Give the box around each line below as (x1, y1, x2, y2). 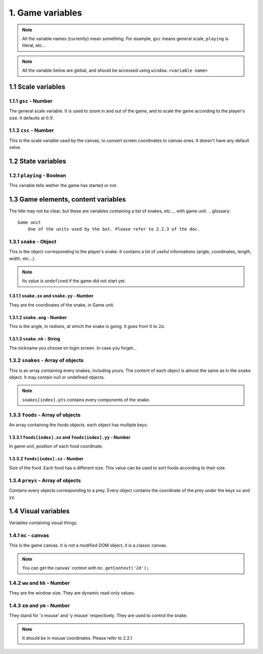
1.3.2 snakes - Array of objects (9, 357, 84, 364)
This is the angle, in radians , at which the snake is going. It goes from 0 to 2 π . (9, 324, 166, 329)
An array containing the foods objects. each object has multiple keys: (9, 422, 148, 428)
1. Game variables (9, 7, 82, 18)
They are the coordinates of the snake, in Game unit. (9, 302, 114, 307)
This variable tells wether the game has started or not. (9, 183, 118, 188)
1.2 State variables (9, 157, 67, 165)
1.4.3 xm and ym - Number (9, 602, 70, 609)
